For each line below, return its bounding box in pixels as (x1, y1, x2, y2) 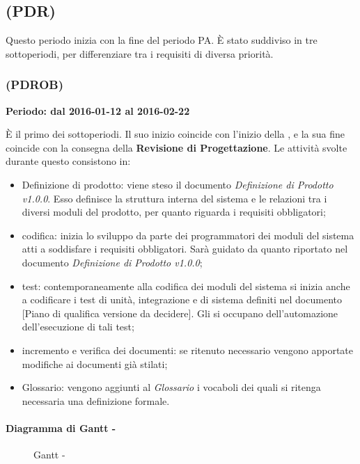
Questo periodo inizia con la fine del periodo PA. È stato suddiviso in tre (6, 33, 318, 47)
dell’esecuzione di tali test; (22, 319, 134, 334)
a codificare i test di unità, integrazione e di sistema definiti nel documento (22, 292, 342, 307)
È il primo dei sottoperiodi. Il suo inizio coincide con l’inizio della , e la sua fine (6, 127, 345, 141)
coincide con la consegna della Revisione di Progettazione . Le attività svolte (6, 140, 347, 154)
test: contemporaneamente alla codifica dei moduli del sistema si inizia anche (22, 278, 350, 293)
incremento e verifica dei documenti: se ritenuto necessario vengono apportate (22, 342, 354, 357)
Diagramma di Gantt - (6, 420, 116, 435)
